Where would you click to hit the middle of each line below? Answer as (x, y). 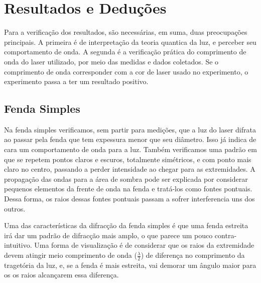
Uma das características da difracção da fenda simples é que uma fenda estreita (126, 225)
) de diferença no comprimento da (193, 255)
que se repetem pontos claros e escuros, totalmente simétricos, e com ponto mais (128, 159)
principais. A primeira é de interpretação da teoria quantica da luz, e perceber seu (130, 42)
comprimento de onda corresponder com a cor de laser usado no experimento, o (126, 71)
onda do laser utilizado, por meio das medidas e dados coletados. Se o (111, 61)
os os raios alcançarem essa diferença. (61, 275)
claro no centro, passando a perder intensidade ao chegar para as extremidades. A (130, 169)
